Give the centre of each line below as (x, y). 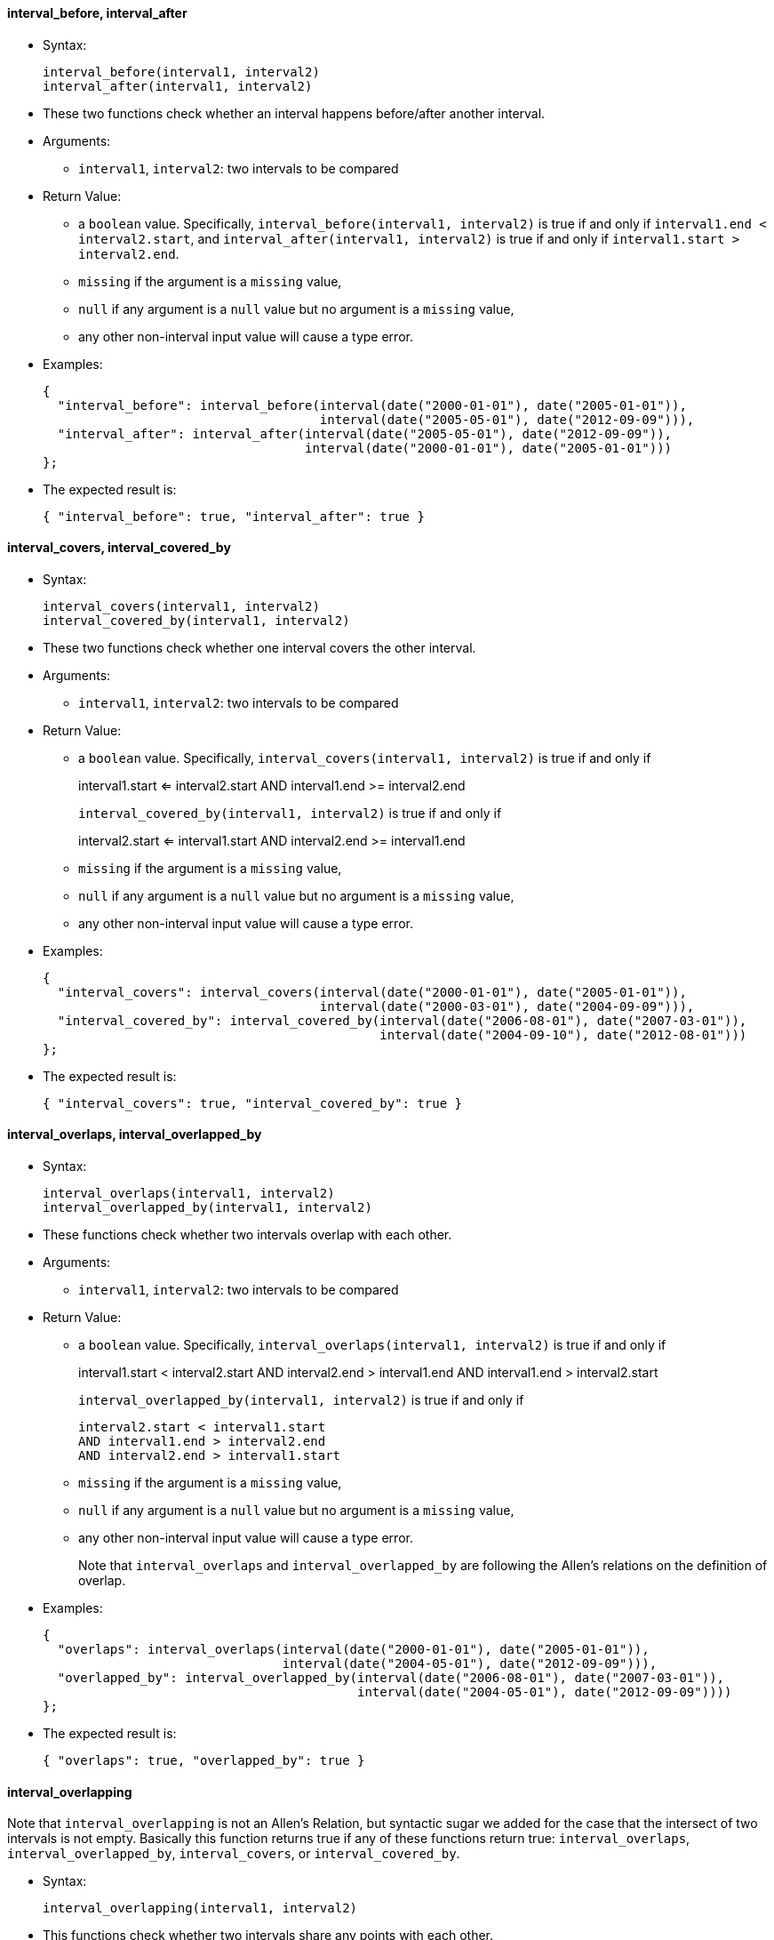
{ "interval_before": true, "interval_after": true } (234, 516)
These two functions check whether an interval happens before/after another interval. (294, 113)
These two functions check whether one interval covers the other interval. (259, 647)
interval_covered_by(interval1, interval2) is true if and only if (290, 813)
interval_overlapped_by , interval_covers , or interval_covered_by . (234, 1854)
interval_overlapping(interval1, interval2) (200, 1908)
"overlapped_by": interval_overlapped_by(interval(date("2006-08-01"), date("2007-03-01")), (391, 1678)
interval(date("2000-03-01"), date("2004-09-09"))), (507, 1006)
